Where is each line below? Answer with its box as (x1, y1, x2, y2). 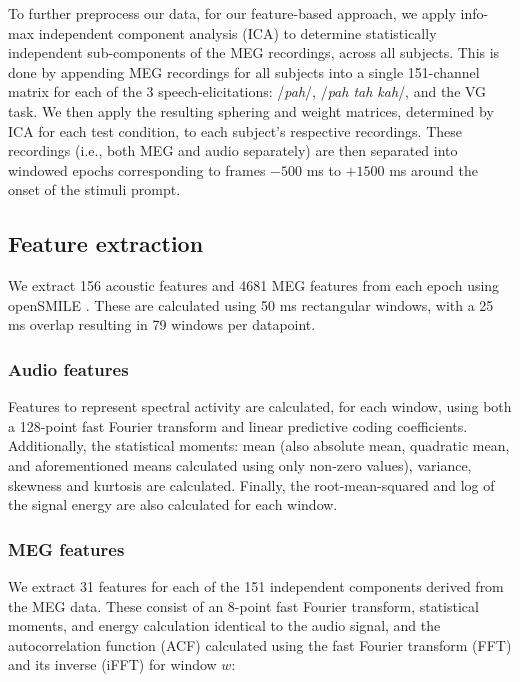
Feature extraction (8, 228, 204, 259)
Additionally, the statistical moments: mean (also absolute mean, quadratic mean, (8, 435, 510, 456)
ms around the (389, 159, 478, 180)
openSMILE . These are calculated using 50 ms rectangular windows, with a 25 (8, 294, 494, 315)
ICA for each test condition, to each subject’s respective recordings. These (8, 120, 463, 141)
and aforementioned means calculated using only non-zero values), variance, (8, 454, 472, 475)
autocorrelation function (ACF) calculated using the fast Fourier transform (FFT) (8, 634, 512, 655)
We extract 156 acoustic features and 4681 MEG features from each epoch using (8, 275, 500, 296)
